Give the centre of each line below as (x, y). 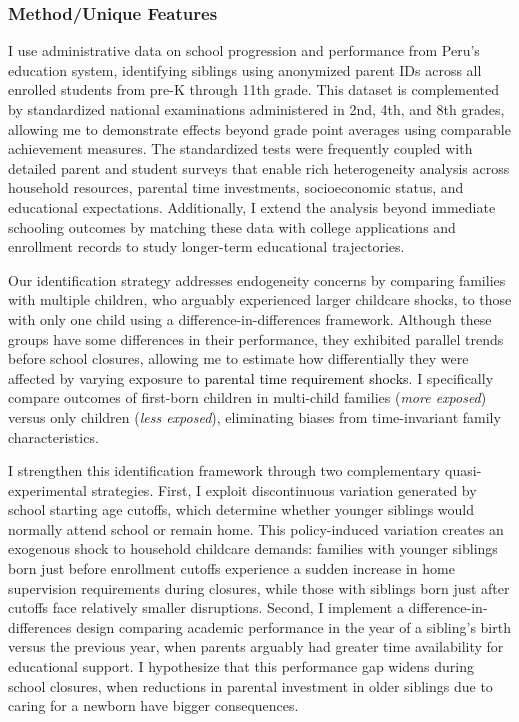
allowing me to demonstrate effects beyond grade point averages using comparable (259, 128)
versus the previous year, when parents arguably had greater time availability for (256, 646)
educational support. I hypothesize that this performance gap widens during (241, 666)
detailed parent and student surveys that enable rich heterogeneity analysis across (259, 167)
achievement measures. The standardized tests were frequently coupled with (240, 148)
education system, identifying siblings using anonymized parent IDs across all (245, 69)
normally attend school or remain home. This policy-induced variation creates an (256, 528)
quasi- (463, 470)
